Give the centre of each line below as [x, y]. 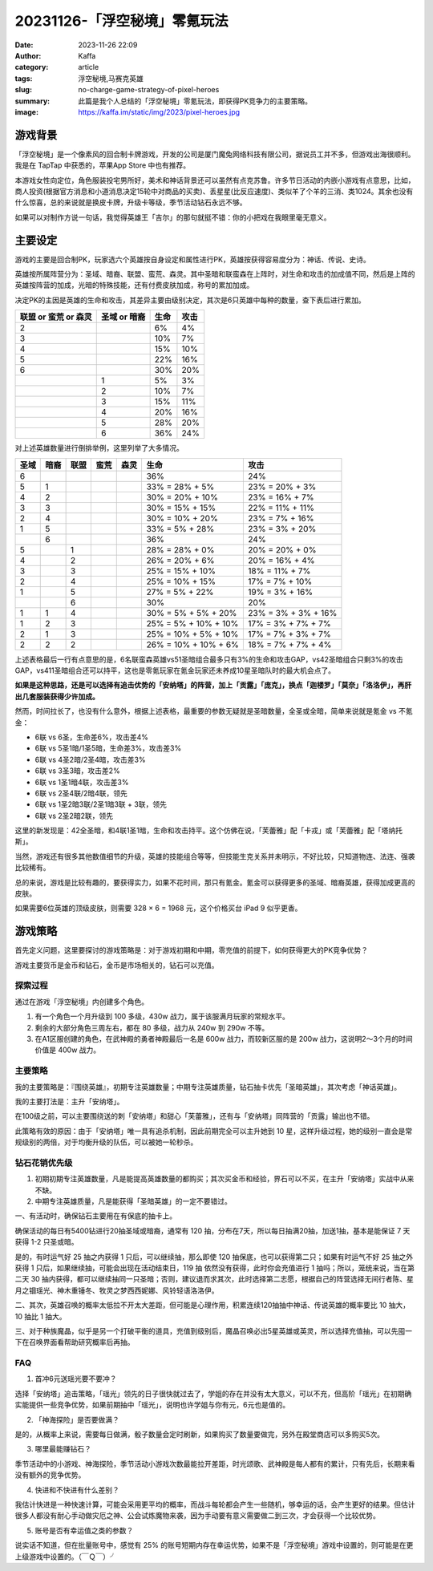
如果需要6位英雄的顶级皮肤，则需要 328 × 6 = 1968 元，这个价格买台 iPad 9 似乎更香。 [158, 908]
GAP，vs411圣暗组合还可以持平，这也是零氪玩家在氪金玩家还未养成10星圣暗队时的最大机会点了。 [175, 670]
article [89, 67]
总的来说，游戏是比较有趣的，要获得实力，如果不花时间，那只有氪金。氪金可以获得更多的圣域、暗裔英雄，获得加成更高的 [215, 882]
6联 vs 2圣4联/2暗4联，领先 [81, 793]
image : [27, 111]
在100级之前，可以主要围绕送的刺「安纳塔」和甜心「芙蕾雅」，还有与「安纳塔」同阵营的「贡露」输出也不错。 [194, 1116]
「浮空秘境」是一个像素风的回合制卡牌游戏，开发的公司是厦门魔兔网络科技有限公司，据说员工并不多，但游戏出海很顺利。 [215, 154]
